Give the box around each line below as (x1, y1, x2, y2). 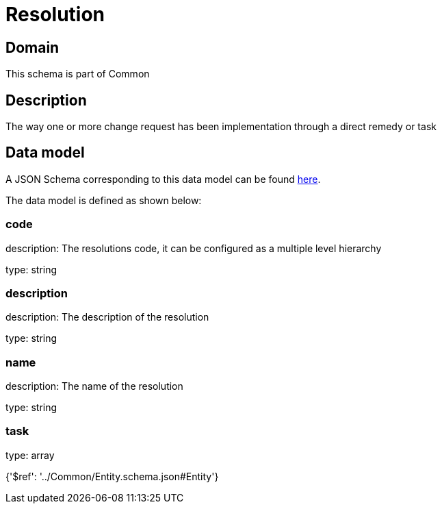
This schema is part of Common (5, 68, 150, 80)
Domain (5, 38, 60, 56)
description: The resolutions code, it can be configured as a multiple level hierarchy (5, 242, 382, 254)
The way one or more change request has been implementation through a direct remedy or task (5, 121, 437, 133)
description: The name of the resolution (5, 380, 183, 393)
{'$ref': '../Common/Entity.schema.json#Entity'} (5, 470, 219, 482)
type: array (5, 449, 55, 461)
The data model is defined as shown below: (5, 194, 202, 206)
